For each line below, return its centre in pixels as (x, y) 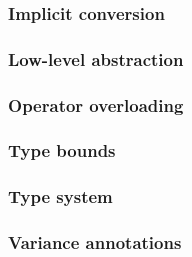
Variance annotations (95, 242)
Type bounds (62, 150)
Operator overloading (96, 104)
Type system (60, 196)
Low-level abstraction (96, 58)
